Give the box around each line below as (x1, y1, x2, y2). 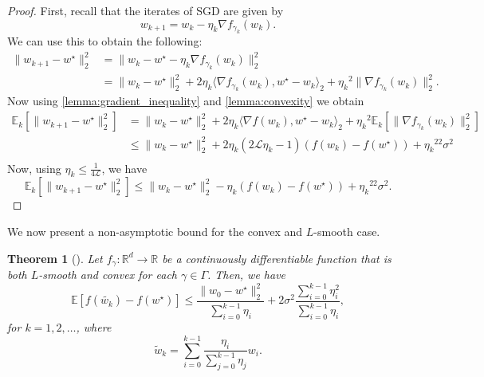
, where (76, 319, 112, 336)
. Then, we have (207, 266, 286, 283)
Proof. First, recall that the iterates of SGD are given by (7, 2, 284, 18)
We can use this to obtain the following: (7, 33, 203, 49)
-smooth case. (313, 223, 380, 240)
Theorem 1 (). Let (7, 249, 103, 266)
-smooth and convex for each (38, 266, 178, 283)
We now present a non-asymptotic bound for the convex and (7, 223, 303, 240)
